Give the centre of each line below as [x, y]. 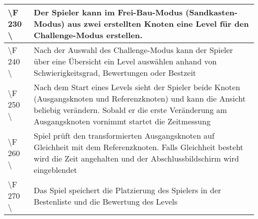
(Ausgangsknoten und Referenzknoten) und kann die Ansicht [140, 98]
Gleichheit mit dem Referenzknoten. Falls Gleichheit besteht [139, 147]
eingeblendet [56, 170]
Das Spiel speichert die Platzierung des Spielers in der [128, 190]
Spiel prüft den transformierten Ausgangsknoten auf [124, 136]
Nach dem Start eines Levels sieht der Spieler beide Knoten [137, 87]
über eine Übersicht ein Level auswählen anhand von [125, 61]
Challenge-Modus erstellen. [88, 35]
